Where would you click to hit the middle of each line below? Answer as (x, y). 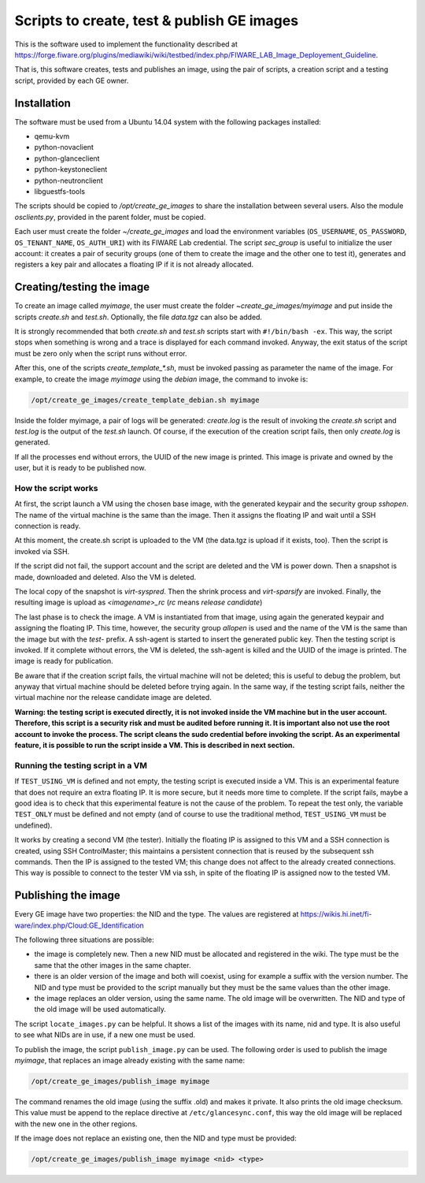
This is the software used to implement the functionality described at (126, 44)
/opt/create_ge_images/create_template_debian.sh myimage (145, 400)
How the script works (56, 488)
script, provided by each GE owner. (72, 80)
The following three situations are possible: (85, 939)
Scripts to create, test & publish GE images (157, 20)
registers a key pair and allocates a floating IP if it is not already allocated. (134, 265)
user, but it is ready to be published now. (80, 468)
